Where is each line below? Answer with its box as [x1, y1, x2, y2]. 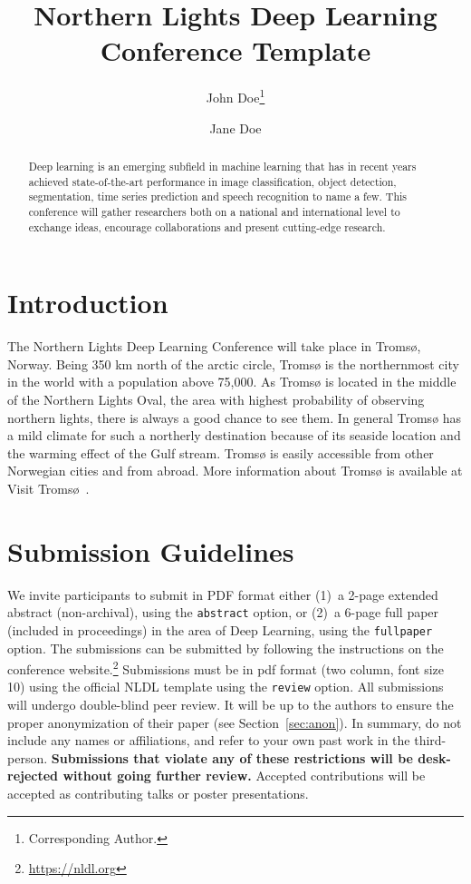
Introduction [7, 284, 168, 321]
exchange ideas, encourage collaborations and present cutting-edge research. [28, 219, 386, 234]
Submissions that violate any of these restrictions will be [51, 748, 413, 767]
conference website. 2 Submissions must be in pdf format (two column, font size [7, 657, 444, 678]
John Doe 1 [206, 85, 265, 106]
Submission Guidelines [7, 532, 294, 569]
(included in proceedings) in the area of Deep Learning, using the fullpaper [7, 620, 433, 639]
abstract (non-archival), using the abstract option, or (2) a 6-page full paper [7, 603, 439, 622]
